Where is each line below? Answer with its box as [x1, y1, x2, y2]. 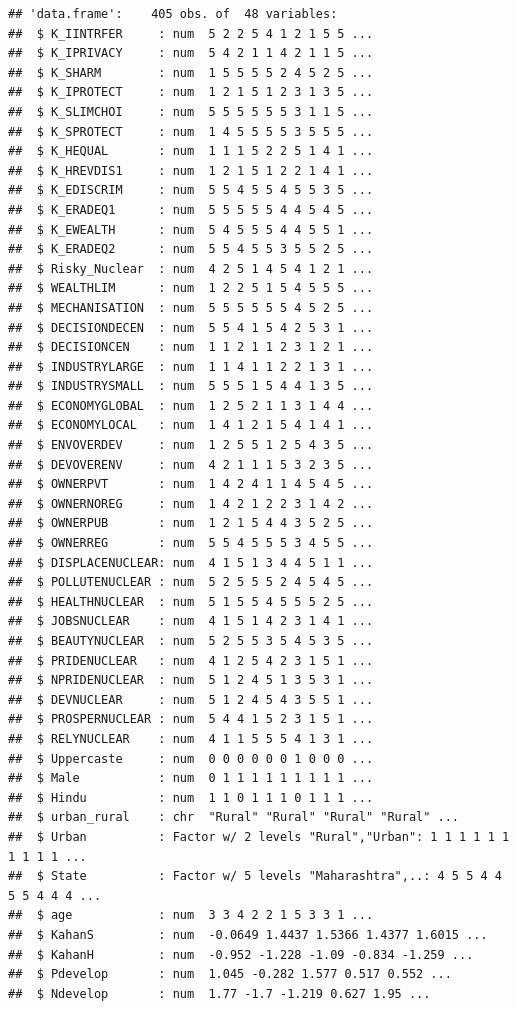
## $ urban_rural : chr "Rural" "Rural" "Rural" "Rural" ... [8, 810, 460, 825]
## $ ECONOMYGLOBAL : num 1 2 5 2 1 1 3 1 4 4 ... [8, 398, 374, 413]
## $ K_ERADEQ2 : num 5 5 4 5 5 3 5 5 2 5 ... [8, 242, 374, 257]
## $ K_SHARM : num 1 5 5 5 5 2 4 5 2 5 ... [8, 65, 374, 80]
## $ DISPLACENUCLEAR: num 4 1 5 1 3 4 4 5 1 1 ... [8, 555, 374, 570]
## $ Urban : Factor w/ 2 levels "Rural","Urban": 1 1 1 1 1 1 [8, 829, 510, 844]
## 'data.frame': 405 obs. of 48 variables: [8, 7, 338, 21]
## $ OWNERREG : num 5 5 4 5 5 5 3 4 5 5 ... [8, 536, 374, 551]
